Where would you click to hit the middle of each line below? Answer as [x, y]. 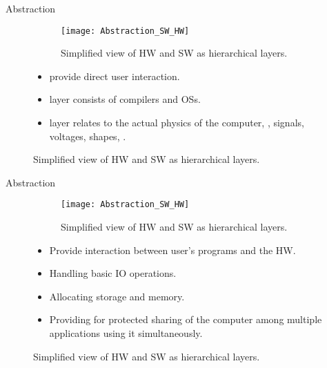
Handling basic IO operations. [113, 273]
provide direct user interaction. [115, 76]
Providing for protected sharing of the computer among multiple [186, 319]
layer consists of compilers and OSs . [125, 99]
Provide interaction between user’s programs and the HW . [172, 250]
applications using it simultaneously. [126, 333]
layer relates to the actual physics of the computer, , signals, [177, 123]
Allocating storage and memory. [117, 296]
